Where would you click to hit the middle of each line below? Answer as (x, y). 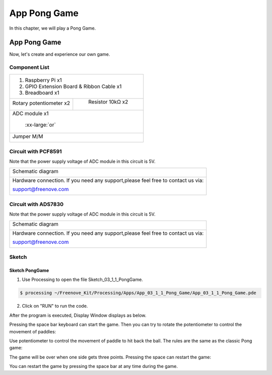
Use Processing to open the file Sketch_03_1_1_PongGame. (82, 279)
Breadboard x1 (42, 92)
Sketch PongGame (29, 270)
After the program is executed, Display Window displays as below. (78, 315)
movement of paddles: (33, 331)
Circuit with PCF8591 (36, 151)
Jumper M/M (28, 136)
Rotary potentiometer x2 (41, 103)
